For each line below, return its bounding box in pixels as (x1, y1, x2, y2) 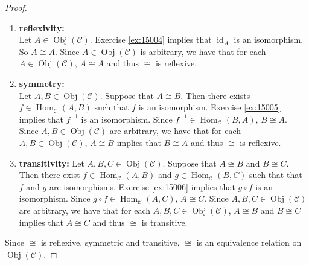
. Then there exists (180, 89, 250, 101)
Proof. (5, 1, 27, 13)
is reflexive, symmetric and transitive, (40, 236, 180, 249)
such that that (249, 168, 302, 181)
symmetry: (19, 77, 65, 89)
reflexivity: (19, 21, 65, 34)
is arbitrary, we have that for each (140, 45, 266, 57)
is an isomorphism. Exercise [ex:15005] (138, 101, 281, 113)
